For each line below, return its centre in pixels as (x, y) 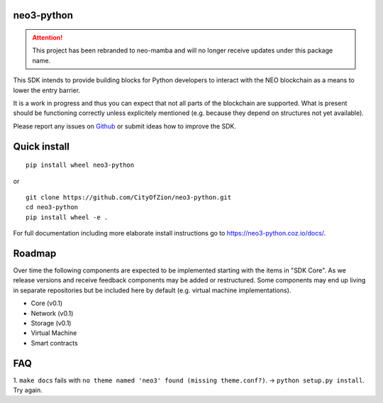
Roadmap (35, 253)
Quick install (41, 147)
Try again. (28, 390)
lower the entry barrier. (47, 90)
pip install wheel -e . (67, 217)
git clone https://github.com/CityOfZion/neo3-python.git (129, 197)
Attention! (48, 38)
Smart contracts (54, 343)
